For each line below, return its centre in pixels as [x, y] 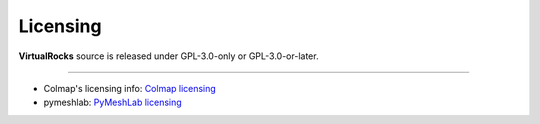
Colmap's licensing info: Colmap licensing [130, 88]
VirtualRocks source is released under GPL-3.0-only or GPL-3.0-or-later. [168, 56]
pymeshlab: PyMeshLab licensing [112, 102]
